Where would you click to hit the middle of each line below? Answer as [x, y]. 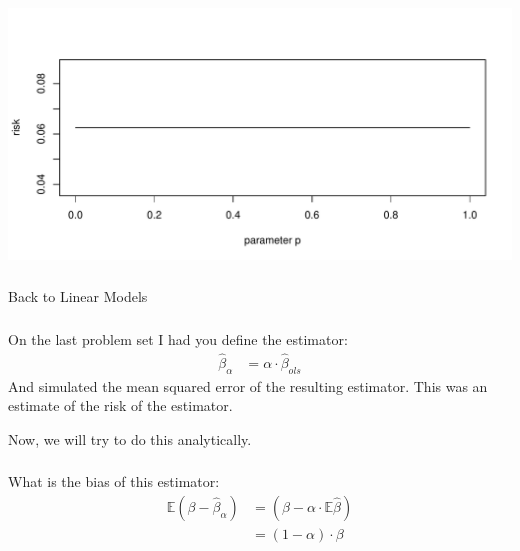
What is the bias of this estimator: [114, 481]
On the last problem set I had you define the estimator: [178, 338]
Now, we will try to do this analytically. [130, 438]
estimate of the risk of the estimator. [120, 405]
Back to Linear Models [78, 296]
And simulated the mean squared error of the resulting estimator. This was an [248, 385]
